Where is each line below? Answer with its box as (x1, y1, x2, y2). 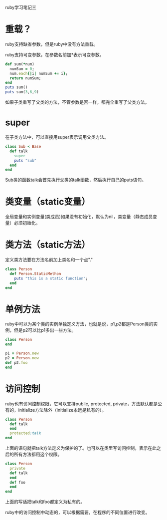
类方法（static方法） (5, 239, 91, 251)
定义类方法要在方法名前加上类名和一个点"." (5, 257, 93, 263)
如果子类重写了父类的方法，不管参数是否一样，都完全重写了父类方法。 (5, 99, 150, 105)
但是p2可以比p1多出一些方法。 (13, 327, 76, 333)
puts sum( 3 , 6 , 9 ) (5, 89, 39, 95)
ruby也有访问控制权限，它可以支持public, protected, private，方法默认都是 (5, 401, 158, 407)
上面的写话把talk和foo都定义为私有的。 (5, 499, 85, 505)
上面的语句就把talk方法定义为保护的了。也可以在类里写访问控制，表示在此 (5, 445, 157, 451)
